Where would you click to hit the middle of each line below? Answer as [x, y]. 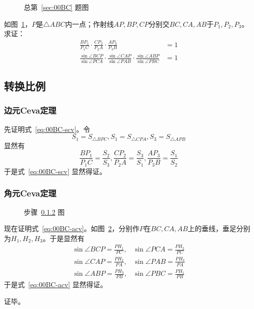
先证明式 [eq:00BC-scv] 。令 [47, 129]
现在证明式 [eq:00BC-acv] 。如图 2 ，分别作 [72, 228]
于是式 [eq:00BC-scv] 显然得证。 [55, 171]
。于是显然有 [64, 238]
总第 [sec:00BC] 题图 [56, 7]
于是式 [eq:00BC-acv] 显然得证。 [56, 284]
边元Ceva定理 [30, 110]
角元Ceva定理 [30, 193]
